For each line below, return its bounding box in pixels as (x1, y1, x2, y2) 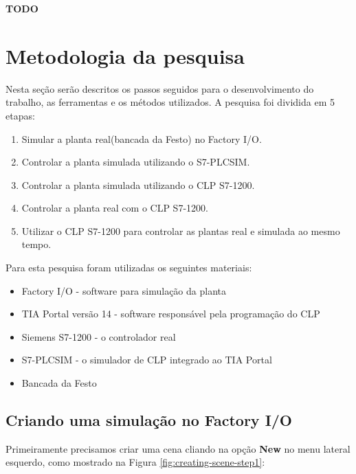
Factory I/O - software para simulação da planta (21, 283, 226, 297)
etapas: (5, 108, 35, 122)
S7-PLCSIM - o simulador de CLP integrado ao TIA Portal (21, 352, 272, 367)
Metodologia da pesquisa (5, 41, 245, 69)
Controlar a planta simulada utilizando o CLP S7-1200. (21, 177, 255, 192)
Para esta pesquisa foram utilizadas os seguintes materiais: (5, 260, 252, 275)
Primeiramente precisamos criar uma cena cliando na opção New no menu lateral (5, 441, 351, 455)
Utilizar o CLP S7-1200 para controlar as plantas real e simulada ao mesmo (21, 223, 340, 238)
